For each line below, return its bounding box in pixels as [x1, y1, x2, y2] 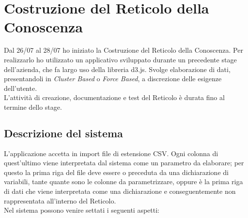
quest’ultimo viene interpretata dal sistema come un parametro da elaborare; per [4, 158, 244, 168]
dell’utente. [4, 83, 37, 93]
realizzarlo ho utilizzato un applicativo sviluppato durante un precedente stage [4, 54, 237, 64]
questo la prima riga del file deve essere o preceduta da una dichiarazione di [4, 167, 229, 177]
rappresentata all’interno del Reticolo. [4, 195, 116, 205]
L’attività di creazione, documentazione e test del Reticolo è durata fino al [4, 92, 225, 102]
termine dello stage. [4, 102, 62, 112]
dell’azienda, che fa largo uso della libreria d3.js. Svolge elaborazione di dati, [4, 64, 231, 74]
